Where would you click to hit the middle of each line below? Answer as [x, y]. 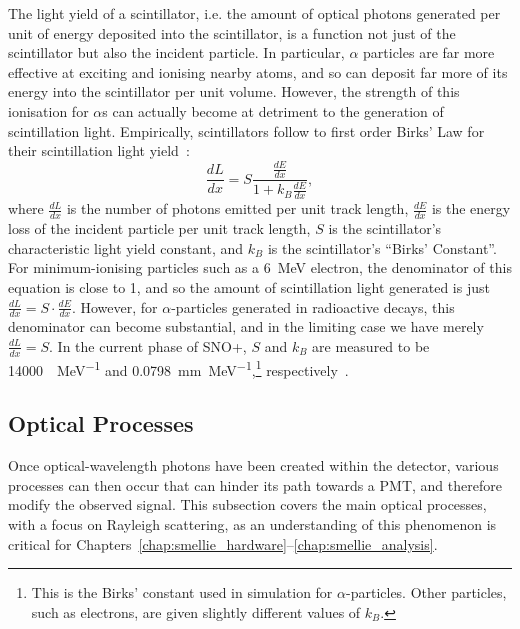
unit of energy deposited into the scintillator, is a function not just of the [232, 32]
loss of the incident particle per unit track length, [159, 228]
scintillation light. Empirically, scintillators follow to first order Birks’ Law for [246, 130]
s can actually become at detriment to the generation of [273, 110]
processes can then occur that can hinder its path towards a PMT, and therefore [255, 484]
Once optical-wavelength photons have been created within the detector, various [253, 465]
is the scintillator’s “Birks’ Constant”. [382, 247]
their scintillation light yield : [99, 150]
